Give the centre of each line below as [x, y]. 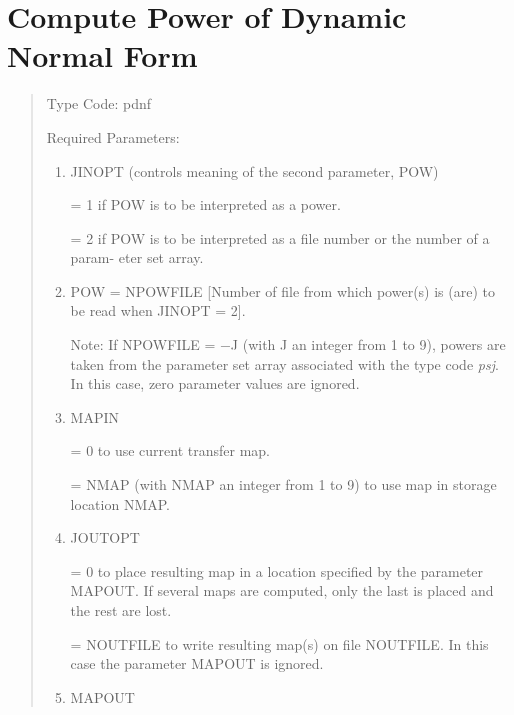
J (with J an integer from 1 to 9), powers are [368, 344]
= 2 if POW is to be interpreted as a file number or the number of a [280, 237]
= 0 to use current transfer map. [170, 450]
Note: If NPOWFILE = [143, 344]
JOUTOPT [105, 537]
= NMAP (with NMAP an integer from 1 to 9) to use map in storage [283, 484]
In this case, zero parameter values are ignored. [215, 383]
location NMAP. [120, 503]
